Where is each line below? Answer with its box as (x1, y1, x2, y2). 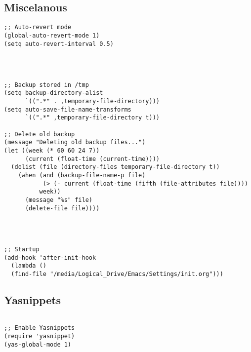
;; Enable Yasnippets (4, 324, 75, 332)
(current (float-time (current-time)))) (25, 155, 160, 162)
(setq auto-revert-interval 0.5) (4, 40, 114, 47)
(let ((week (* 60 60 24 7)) (4, 147, 100, 155)
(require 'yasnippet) (4, 333, 75, 340)
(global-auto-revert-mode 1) (4, 32, 100, 39)
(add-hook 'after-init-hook (4, 254, 96, 261)
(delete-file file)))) (25, 204, 100, 212)
